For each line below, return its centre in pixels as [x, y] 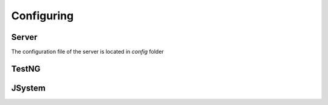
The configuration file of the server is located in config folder [87, 52]
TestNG [26, 68]
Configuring [43, 16]
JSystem [28, 88]
